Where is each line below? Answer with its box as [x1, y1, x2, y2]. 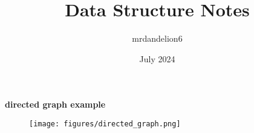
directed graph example [5, 98, 106, 111]
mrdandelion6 [132, 32, 183, 45]
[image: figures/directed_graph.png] [29, 119, 181, 128]
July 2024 [139, 52, 175, 65]
